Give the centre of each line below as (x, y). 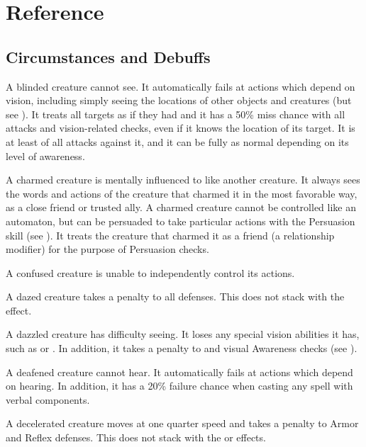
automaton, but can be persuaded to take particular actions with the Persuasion (181, 221)
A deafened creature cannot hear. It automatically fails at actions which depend (179, 372)
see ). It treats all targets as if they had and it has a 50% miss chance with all (176, 114)
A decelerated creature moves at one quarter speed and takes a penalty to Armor (182, 423)
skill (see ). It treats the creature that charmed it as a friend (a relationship (170, 235)
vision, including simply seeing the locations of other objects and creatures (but (179, 100)
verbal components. (48, 399)
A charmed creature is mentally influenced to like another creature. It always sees (183, 180)
